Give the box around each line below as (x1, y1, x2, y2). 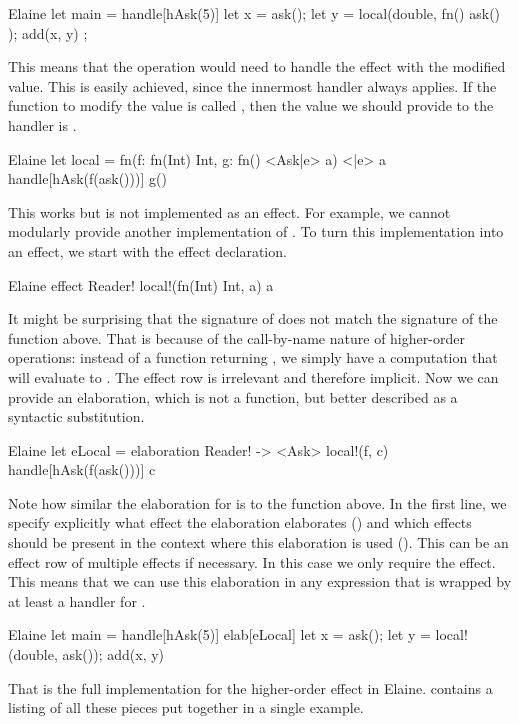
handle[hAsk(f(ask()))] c (8, 459, 156, 480)
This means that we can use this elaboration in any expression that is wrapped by (8, 571, 512, 592)
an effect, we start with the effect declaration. (8, 240, 287, 261)
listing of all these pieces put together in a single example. (8, 697, 364, 718)
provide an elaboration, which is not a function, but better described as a (8, 386, 458, 407)
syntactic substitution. (8, 406, 145, 427)
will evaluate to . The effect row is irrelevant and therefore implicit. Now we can (8, 366, 499, 387)
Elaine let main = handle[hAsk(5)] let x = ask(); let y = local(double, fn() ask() (8, 3, 501, 23)
